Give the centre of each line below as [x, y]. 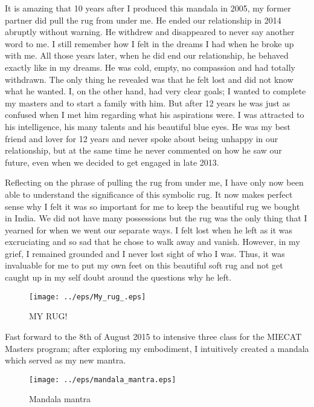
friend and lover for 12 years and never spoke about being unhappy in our [142, 138]
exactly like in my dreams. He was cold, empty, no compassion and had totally [150, 67]
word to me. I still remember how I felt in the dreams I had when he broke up [149, 43]
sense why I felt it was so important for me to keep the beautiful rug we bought [152, 206]
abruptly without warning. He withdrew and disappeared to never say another [150, 32]
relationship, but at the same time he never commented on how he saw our [143, 150]
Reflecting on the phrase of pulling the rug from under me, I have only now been [154, 182]
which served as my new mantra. [66, 360]
